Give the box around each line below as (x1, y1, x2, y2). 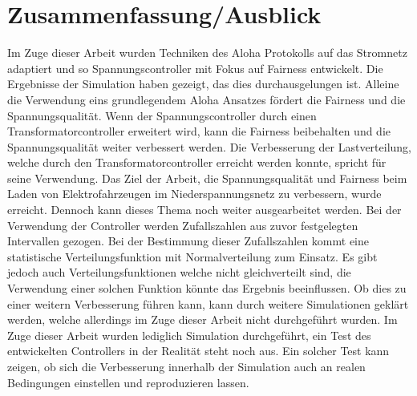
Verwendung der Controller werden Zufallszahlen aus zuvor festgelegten (7, 216, 358, 233)
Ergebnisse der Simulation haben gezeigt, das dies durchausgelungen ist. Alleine (7, 75, 399, 92)
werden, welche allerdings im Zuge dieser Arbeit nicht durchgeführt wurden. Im (7, 311, 398, 328)
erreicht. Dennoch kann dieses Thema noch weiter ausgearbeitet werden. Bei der (7, 201, 402, 218)
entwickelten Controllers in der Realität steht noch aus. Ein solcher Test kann (7, 342, 390, 359)
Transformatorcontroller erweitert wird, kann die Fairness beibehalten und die (7, 123, 391, 139)
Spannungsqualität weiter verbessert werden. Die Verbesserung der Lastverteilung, (7, 138, 412, 155)
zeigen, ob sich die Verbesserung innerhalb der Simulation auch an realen (7, 358, 366, 374)
